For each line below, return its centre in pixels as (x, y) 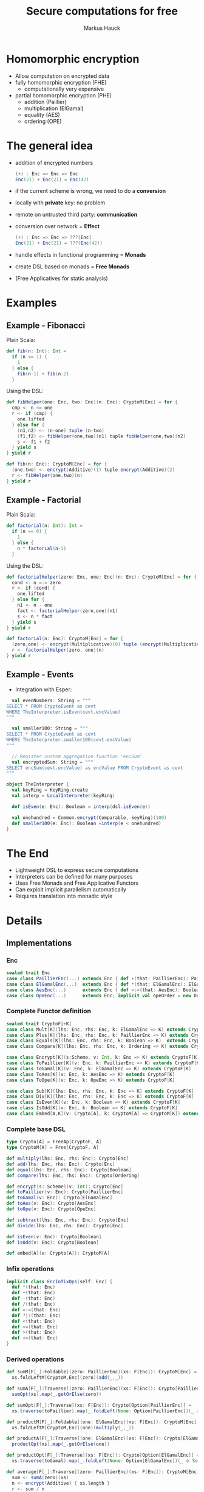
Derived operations (36, 1359)
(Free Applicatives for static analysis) (61, 279)
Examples (32, 303)
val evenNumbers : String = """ (51, 700)
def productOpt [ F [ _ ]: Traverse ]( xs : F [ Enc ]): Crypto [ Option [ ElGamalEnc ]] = (103, 1455)
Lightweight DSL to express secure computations (76, 870)
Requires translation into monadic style (64, 896)
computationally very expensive (64, 89)
